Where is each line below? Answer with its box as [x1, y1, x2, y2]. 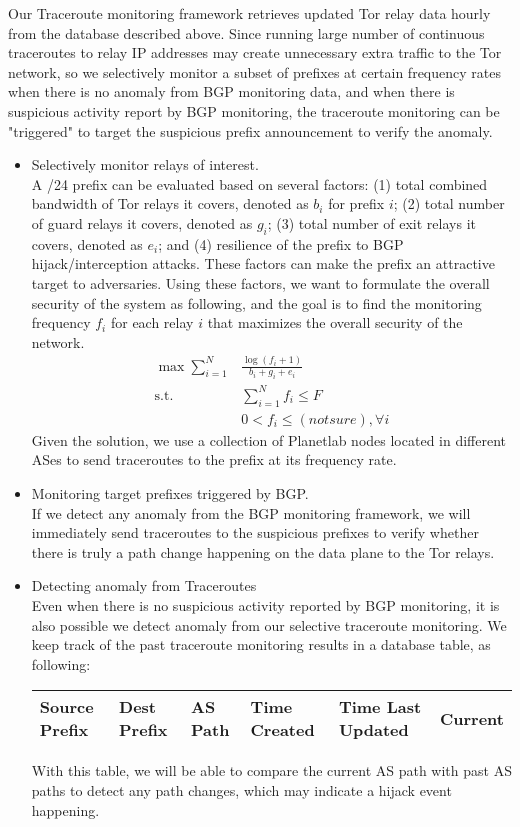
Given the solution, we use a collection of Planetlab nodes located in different [31, 429, 507, 450]
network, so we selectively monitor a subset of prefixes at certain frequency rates [8, 61, 501, 82]
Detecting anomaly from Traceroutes [31, 575, 257, 596]
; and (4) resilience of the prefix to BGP [158, 233, 404, 254]
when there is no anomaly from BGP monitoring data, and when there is [8, 81, 455, 102]
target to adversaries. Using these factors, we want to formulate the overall [31, 272, 490, 293]
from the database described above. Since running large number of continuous [8, 22, 485, 43]
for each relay [110, 312, 194, 333]
